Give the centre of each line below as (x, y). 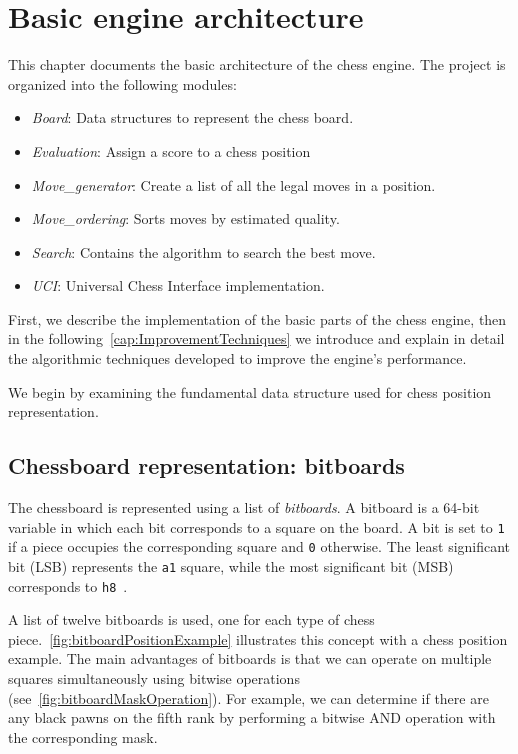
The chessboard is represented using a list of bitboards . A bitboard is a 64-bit (244, 507)
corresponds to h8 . (68, 585)
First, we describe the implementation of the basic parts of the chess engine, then (257, 318)
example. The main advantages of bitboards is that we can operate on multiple (250, 658)
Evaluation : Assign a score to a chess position (171, 150)
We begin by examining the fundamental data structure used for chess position (250, 391)
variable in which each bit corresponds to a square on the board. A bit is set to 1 (256, 526)
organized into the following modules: (122, 83)
